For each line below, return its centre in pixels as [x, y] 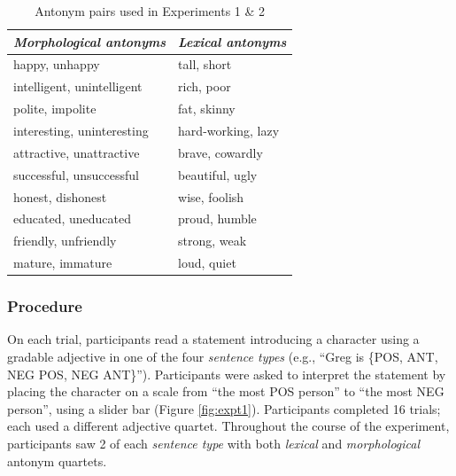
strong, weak [213, 241]
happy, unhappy [57, 64]
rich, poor [205, 86]
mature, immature [63, 263]
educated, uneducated [73, 218]
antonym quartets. [57, 460]
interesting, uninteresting [81, 130]
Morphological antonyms [90, 41]
